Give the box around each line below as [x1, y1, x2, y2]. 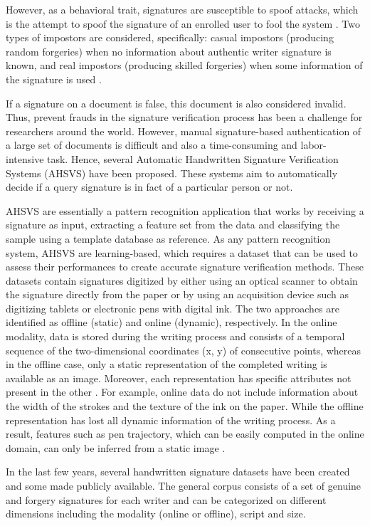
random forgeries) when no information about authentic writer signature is [6, 43, 332, 58]
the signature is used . [6, 71, 102, 86]
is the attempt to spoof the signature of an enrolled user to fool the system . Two [6, 16, 360, 31]
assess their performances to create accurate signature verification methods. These [6, 259, 364, 274]
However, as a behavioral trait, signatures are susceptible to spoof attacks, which [6, 2, 359, 16]
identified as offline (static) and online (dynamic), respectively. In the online [6, 315, 337, 330]
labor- [300, 137, 327, 152]
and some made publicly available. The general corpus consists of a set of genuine [6, 478, 361, 493]
